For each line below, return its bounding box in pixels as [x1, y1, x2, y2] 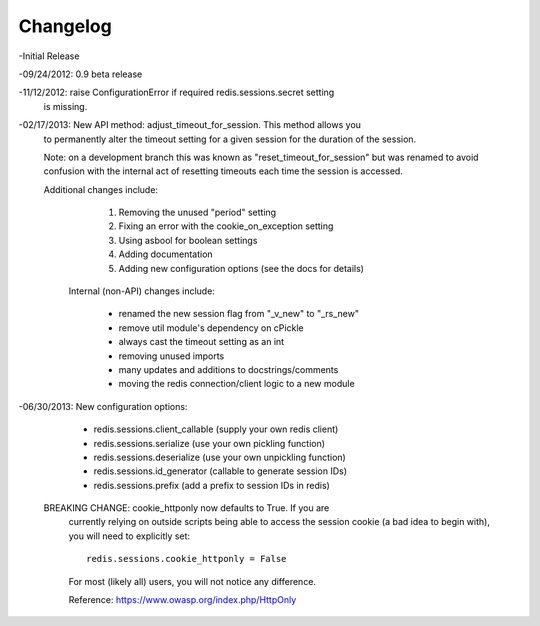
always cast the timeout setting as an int [118, 336, 285, 348]
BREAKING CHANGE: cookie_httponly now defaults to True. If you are [43, 502, 330, 514]
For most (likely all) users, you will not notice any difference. [68, 575, 317, 587]
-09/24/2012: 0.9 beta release [18, 68, 143, 80]
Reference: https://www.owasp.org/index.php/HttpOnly [68, 594, 297, 606]
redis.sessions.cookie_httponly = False [86, 553, 287, 565]
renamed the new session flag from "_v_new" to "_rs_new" [118, 308, 360, 320]
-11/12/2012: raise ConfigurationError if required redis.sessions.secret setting [18, 86, 335, 99]
